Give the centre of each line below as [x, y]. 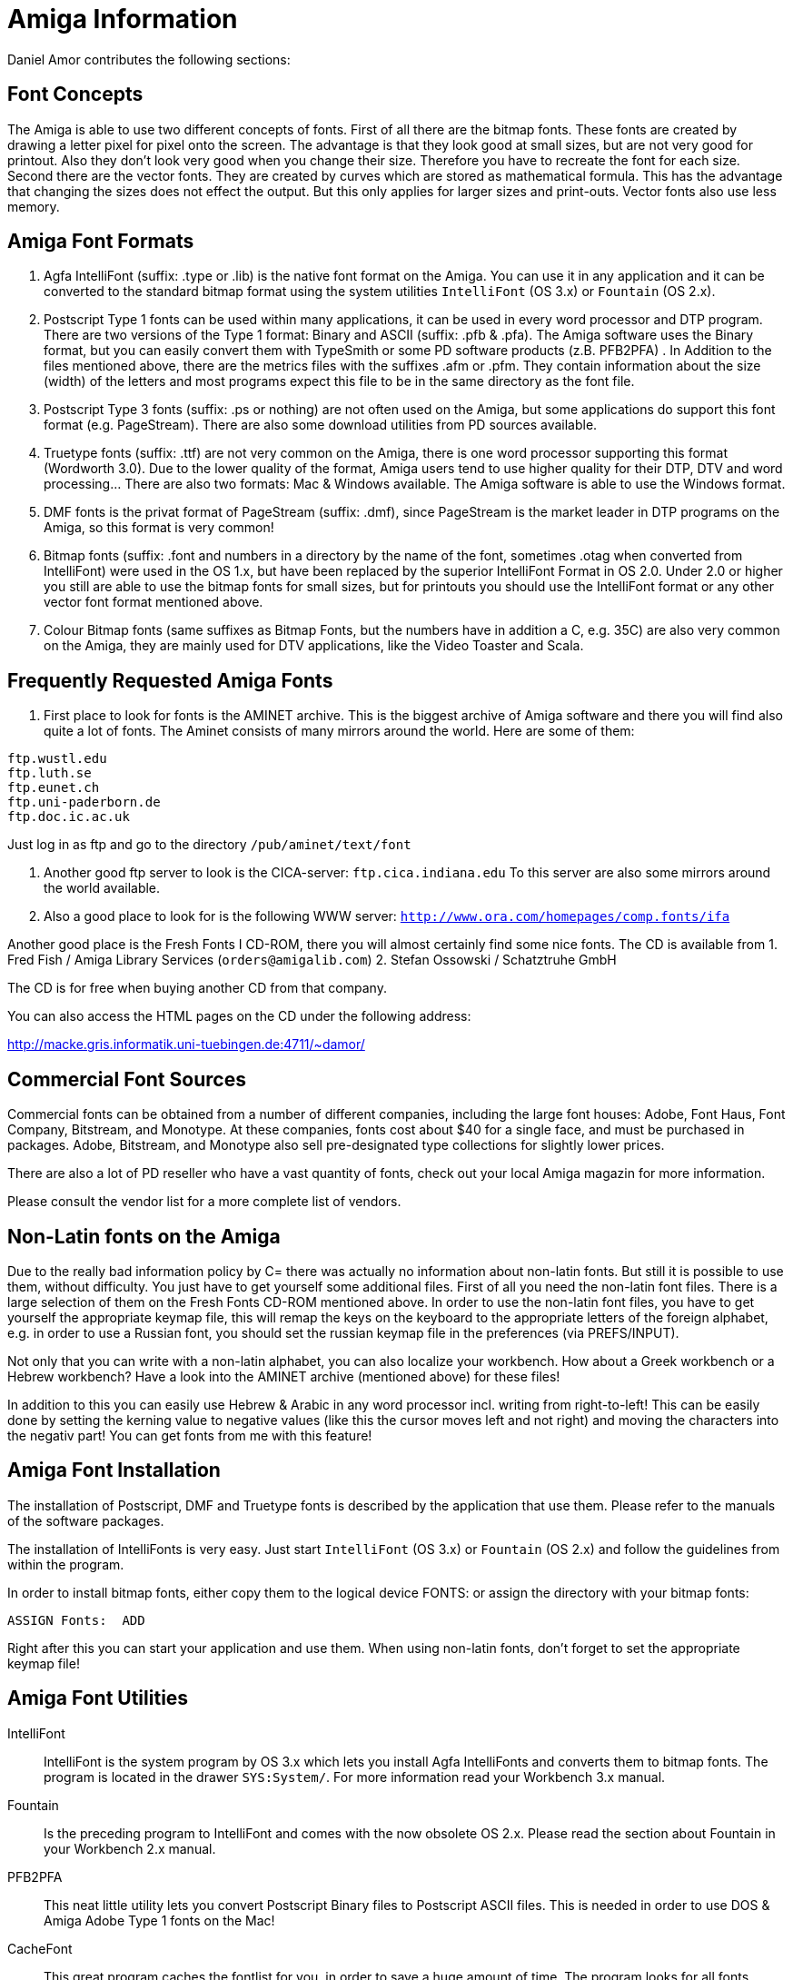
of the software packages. [86, 1520]
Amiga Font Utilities [98, 1698]
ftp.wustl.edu [57, 759]
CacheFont [40, 1948]
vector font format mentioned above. [154, 602]
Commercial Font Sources [127, 1079]
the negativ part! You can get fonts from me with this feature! [190, 1435]
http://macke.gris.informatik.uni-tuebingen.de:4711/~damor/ [186, 1044]
